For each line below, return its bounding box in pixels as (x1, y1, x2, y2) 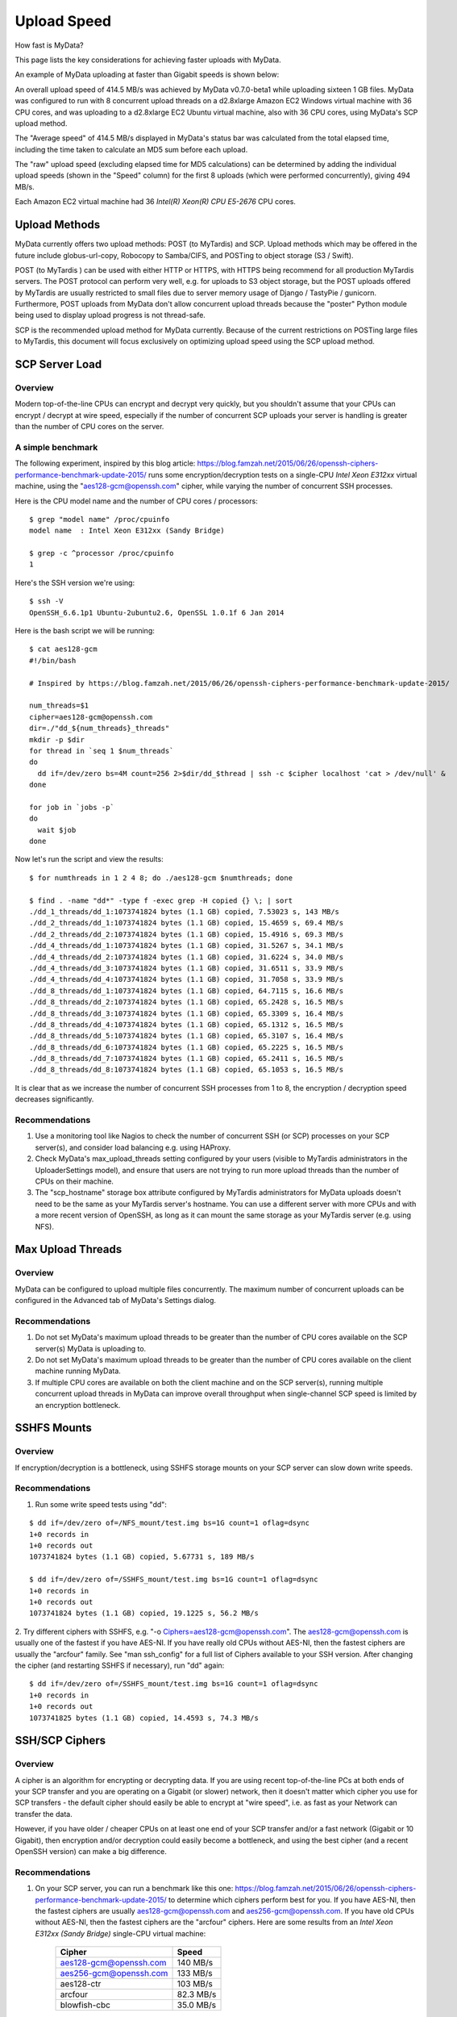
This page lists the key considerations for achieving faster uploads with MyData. (15, 55, 281, 65)
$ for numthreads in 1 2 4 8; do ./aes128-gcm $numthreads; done (29, 873, 293, 883)
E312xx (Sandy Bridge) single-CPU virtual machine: (35, 1928, 206, 1938)
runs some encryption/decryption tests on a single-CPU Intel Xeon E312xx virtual (147, 470, 418, 479)
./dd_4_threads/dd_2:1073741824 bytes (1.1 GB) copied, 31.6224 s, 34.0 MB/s (29, 952, 344, 962)
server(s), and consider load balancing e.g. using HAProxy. (35, 1142, 231, 1152)
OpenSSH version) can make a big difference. (15, 1847, 167, 1856)
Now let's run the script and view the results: (15, 854, 164, 864)
